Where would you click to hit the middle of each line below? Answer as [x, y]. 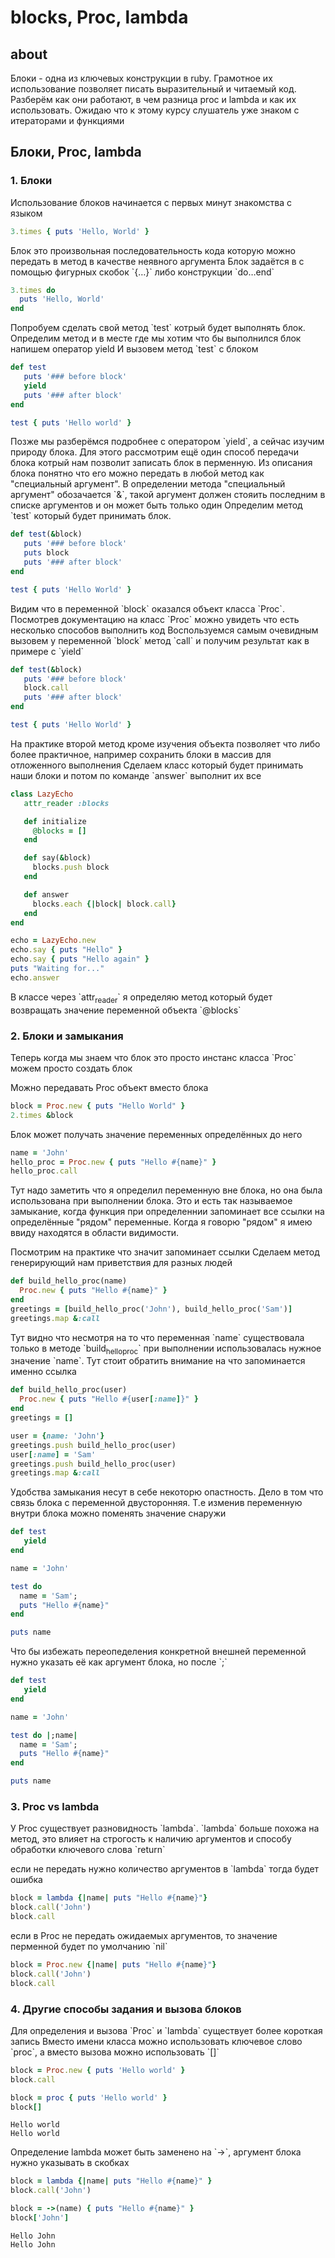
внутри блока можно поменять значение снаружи [118, 1513]
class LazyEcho [42, 794]
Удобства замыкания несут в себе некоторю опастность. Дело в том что [167, 1492]
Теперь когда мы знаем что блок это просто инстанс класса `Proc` [153, 1057]
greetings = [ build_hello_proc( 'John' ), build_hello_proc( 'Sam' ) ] [151, 1309]
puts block [46, 553]
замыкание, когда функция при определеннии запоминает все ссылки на [167, 1212]
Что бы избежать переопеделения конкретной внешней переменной [158, 1652]
